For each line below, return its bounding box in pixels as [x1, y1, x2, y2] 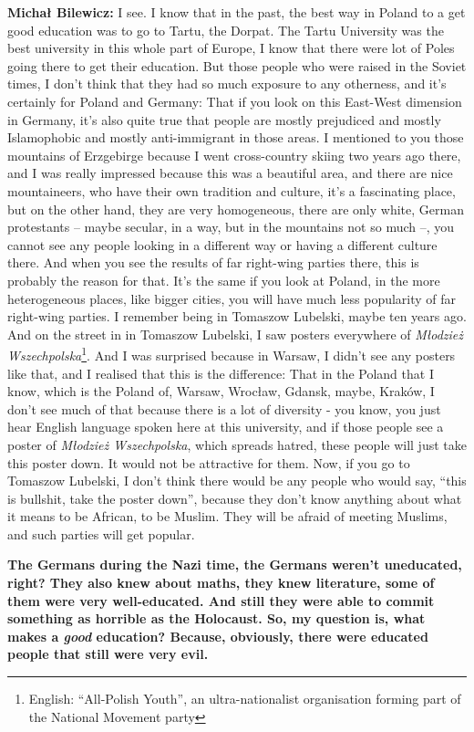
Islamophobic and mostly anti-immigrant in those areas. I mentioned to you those [7, 128, 464, 147]
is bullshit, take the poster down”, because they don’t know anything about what [7, 488, 462, 507]
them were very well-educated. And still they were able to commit [7, 591, 435, 610]
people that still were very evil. [7, 644, 209, 664]
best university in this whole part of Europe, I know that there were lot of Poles [7, 38, 455, 58]
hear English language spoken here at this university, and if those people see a [7, 417, 444, 436]
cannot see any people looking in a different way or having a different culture [7, 235, 438, 254]
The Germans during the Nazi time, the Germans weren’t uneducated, [7, 555, 462, 574]
